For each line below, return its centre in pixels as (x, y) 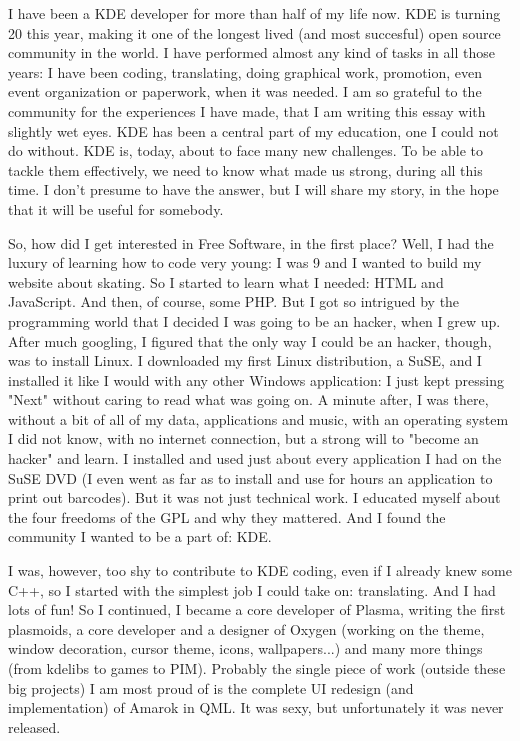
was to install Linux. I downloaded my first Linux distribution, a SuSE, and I (245, 360)
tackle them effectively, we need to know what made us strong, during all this (245, 169)
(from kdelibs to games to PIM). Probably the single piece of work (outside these (257, 668)
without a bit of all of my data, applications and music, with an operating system (258, 418)
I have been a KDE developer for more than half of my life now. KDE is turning (254, 13)
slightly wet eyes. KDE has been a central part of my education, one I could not (253, 130)
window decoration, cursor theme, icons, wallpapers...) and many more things (245, 648)
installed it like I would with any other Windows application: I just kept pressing (256, 379)
